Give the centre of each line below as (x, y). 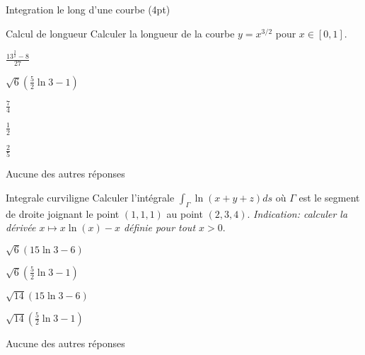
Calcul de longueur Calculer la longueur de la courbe (120, 33)
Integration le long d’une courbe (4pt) (88, 9)
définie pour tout (160, 227)
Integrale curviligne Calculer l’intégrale (90, 197)
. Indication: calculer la (297, 213)
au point (185, 213)
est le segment (329, 197)
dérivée (21, 227)
